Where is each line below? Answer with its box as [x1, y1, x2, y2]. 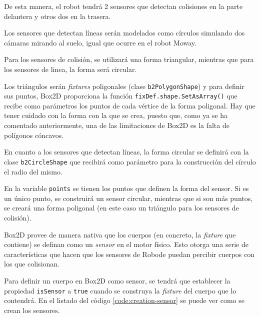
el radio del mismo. [4, 166, 62, 176]
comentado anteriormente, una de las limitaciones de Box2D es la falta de [4, 120, 229, 130]
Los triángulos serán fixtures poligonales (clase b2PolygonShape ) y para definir [4, 80, 244, 91]
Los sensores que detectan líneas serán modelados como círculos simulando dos [4, 27, 245, 38]
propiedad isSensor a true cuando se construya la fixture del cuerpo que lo [4, 285, 236, 295]
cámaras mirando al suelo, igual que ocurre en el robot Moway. [4, 37, 196, 47]
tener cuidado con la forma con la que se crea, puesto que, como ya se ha [4, 110, 228, 120]
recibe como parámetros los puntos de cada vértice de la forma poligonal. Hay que [4, 100, 255, 110]
